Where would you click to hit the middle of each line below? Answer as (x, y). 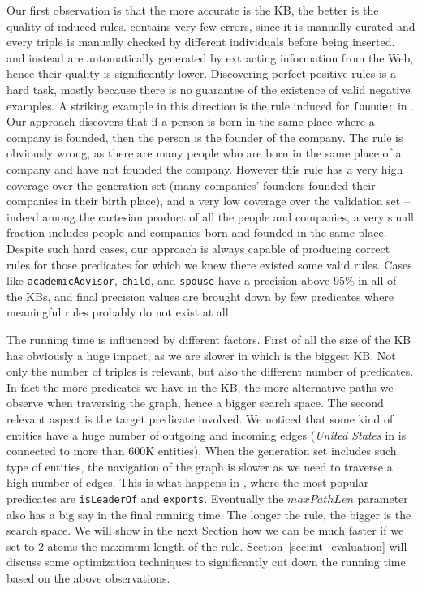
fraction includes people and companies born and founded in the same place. (197, 232)
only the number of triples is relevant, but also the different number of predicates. (210, 371)
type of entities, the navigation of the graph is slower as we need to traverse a (200, 466)
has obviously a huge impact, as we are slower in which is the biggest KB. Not (201, 355)
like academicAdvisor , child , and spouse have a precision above (168, 280)
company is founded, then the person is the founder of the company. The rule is (205, 137)
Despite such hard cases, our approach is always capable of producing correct (198, 248)
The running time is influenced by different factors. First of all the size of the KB (209, 339)
